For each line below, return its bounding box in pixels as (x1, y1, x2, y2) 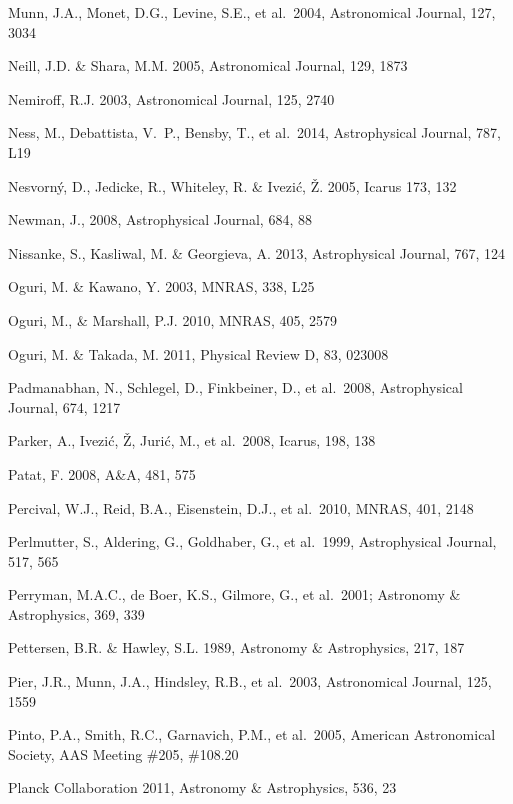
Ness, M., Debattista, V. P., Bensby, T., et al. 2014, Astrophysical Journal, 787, (8, 122, 501, 143)
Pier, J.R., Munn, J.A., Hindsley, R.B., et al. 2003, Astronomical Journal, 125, (8, 671, 492, 692)
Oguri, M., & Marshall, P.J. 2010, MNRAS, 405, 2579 (8, 309, 338, 330)
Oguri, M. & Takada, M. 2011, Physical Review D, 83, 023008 (8, 343, 389, 364)
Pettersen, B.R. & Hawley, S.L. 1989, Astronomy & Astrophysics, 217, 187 (8, 637, 465, 658)
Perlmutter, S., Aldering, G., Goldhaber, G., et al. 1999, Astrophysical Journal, (8, 531, 497, 552)
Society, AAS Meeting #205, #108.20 (8, 743, 239, 764)
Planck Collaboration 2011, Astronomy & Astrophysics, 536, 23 (8, 777, 397, 798)
